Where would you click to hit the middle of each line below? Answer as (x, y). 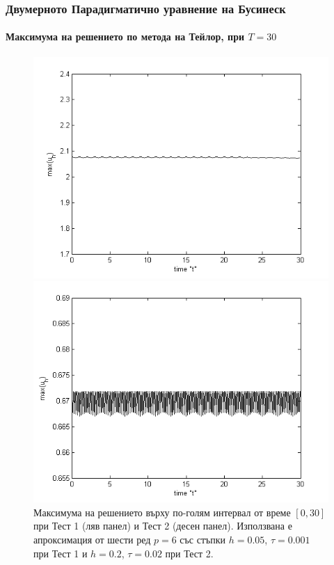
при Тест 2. (189, 553)
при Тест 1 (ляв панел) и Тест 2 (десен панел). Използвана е (163, 526)
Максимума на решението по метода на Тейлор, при (125, 37)
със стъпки (203, 540)
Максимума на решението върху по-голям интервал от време (162, 512)
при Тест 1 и (61, 553)
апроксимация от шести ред (92, 540)
